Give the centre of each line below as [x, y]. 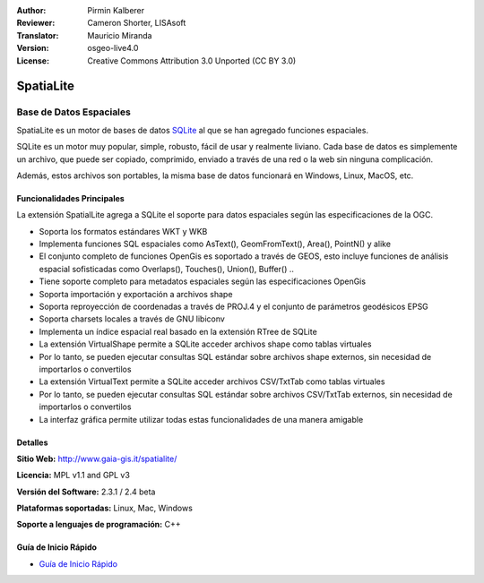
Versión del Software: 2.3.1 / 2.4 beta [86, 492]
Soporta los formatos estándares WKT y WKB [123, 231]
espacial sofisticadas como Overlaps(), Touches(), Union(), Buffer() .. [167, 269]
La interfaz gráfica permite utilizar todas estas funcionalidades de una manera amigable [201, 419]
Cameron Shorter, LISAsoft [137, 23]
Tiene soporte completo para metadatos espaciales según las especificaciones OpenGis [203, 281]
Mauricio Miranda [120, 35]
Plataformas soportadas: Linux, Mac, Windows [104, 508]
